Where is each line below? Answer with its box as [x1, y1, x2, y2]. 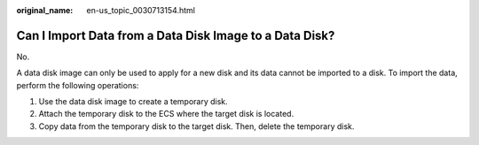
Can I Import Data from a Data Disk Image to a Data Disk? [16, 27, 335, 43]
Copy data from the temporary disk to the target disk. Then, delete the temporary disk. [38, 120, 355, 132]
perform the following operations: [16, 80, 139, 90]
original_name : [16, 5, 74, 15]
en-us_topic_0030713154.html [86, 5, 195, 15]
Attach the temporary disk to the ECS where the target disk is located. [38, 109, 294, 119]
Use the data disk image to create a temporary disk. [38, 96, 228, 107]
